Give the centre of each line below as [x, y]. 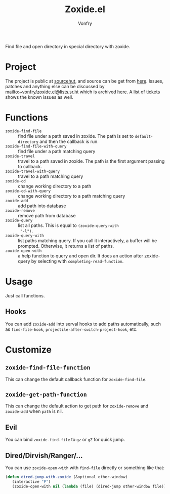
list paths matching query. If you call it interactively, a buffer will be [88, 240]
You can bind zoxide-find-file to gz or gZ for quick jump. [65, 440]
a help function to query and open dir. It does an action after [80, 256]
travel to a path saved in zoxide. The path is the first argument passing [91, 161]
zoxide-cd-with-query [28, 191]
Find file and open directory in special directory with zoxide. [68, 46]
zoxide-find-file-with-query [36, 146]
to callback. [30, 166]
